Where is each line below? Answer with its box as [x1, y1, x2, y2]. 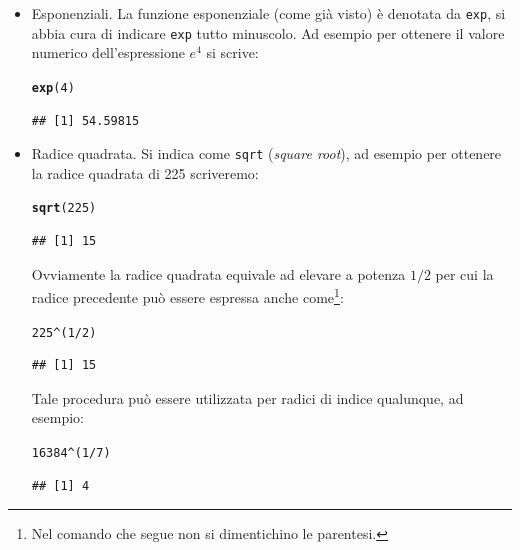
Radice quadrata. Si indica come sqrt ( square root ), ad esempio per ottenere [31, 143, 502, 164]
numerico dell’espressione [31, 42, 185, 63]
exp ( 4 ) [31, 80, 75, 95]
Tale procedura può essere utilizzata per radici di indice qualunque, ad [31, 387, 464, 408]
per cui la [435, 263, 494, 284]
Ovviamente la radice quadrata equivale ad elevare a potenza [31, 263, 406, 284]
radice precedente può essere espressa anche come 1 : [31, 284, 344, 307]
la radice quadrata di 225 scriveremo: [31, 162, 259, 183]
